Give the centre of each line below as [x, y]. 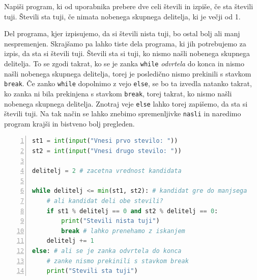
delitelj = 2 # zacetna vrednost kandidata [107, 171]
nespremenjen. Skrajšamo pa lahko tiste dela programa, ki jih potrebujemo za [125, 43]
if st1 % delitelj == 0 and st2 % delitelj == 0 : [132, 211]
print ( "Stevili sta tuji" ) [92, 271]
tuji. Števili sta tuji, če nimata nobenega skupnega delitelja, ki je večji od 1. [122, 16]
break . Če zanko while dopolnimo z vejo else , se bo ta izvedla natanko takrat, [128, 83]
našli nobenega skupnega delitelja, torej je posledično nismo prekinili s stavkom [128, 73]
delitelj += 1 [70, 241]
